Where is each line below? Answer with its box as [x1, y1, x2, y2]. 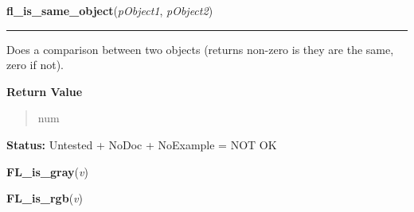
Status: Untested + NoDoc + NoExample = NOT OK [6, 136, 277, 152]
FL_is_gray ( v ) [6, 163, 88, 179]
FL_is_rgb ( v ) [6, 190, 83, 206]
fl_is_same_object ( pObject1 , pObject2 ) [6, 2, 213, 18]
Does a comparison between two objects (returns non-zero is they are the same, [6, 40, 394, 57]
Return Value [6, 83, 83, 99]
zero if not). [6, 56, 64, 73]
